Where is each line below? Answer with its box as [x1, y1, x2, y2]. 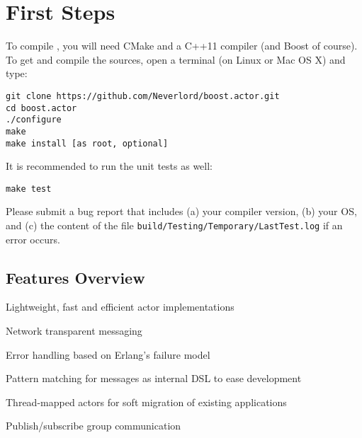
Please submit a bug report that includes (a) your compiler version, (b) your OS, [6, 204, 357, 219]
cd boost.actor [6, 103, 77, 113]
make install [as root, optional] [6, 138, 169, 149]
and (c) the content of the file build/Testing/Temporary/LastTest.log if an [6, 218, 343, 233]
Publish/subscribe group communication [6, 418, 181, 433]
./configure [6, 115, 62, 125]
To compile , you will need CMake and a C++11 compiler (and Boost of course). [6, 38, 358, 53]
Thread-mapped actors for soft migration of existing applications [6, 394, 287, 409]
